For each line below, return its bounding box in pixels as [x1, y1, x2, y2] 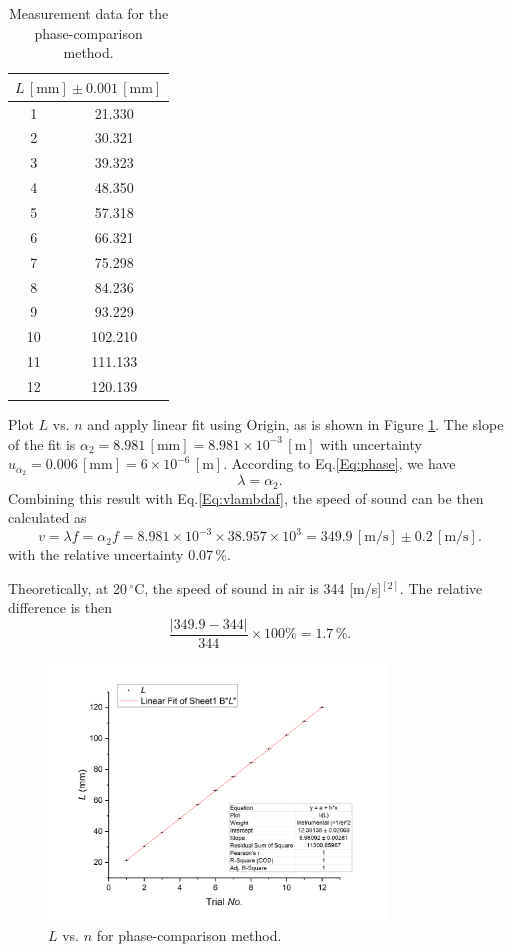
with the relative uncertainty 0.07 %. [8, 544, 231, 565]
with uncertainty [320, 433, 422, 454]
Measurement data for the [8, 3, 169, 23]
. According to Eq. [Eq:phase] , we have [223, 453, 456, 474]
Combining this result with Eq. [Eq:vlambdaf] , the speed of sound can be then [8, 487, 484, 508]
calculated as [8, 507, 87, 528]
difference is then [8, 597, 112, 618]
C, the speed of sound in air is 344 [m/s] [134, 577, 382, 598]
